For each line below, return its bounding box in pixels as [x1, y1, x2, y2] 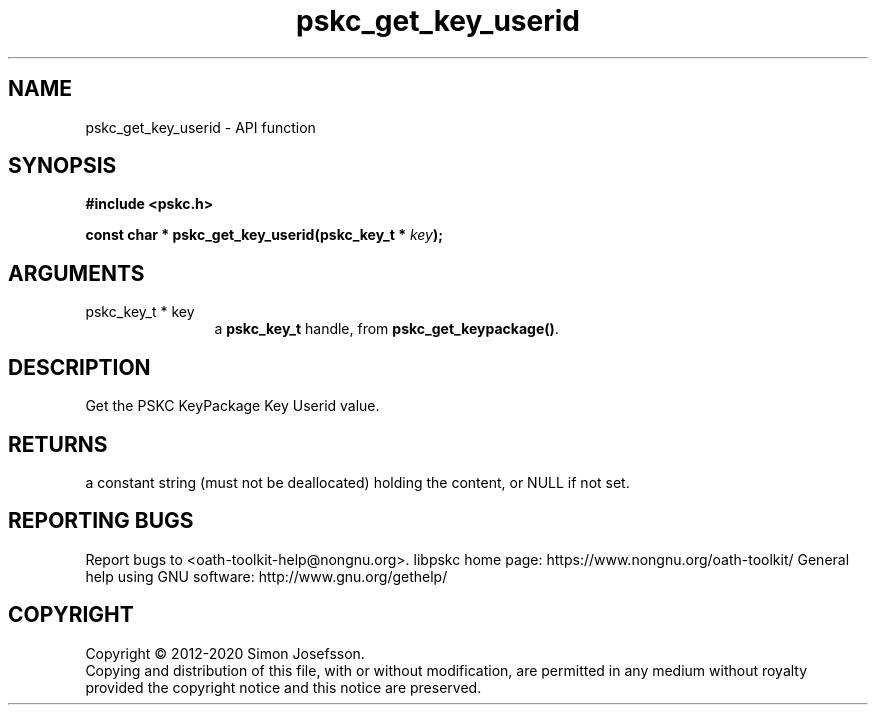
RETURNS [8, 431, 108, 457]
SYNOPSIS [8, 153, 117, 179]
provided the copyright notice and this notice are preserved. [85, 678, 482, 696]
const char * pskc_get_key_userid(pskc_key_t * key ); [85, 226, 444, 244]
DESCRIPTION [8, 354, 151, 380]
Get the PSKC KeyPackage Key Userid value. [85, 397, 380, 415]
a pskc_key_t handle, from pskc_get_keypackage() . [214, 320, 559, 338]
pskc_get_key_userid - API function [85, 118, 316, 136]
